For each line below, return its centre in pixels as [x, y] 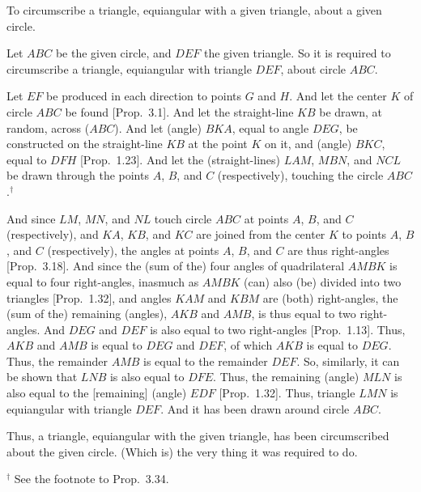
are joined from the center [261, 234]
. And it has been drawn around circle [255, 408]
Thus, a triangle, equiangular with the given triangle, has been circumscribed [198, 436]
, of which [248, 345]
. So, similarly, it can [348, 361]
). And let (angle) [158, 127]
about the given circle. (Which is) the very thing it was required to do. [182, 451]
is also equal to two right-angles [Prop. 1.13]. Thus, [278, 329]
